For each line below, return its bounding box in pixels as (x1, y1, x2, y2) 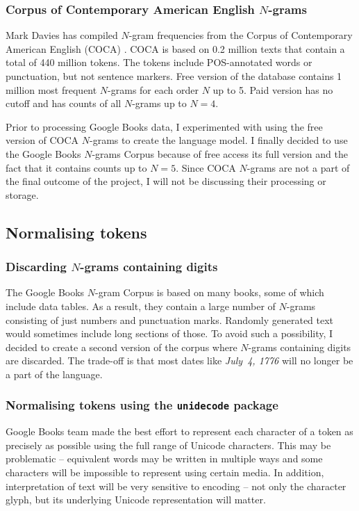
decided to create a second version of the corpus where (6, 339, 237, 354)
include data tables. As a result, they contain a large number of (6, 298, 276, 313)
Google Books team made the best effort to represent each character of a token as (6, 424, 353, 439)
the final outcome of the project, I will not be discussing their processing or (6, 174, 326, 188)
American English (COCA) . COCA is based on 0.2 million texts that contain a (6, 41, 345, 56)
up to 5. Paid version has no (212, 82, 333, 97)
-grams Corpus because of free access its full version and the (92, 146, 348, 161)
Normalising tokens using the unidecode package (6, 396, 278, 414)
